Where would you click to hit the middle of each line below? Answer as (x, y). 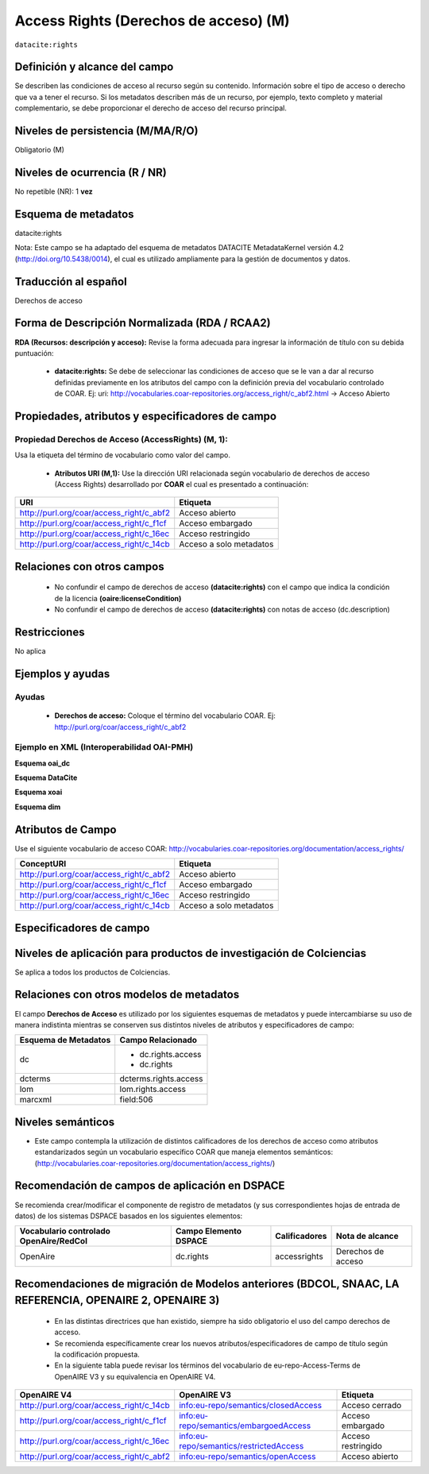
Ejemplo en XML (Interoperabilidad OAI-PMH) (104, 747)
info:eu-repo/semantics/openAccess (247, 1457)
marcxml (35, 1100)
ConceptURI (43, 864)
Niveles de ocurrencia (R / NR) (91, 172)
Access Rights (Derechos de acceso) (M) (152, 21)
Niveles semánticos (65, 1122)
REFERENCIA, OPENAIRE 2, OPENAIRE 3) (117, 1300)
